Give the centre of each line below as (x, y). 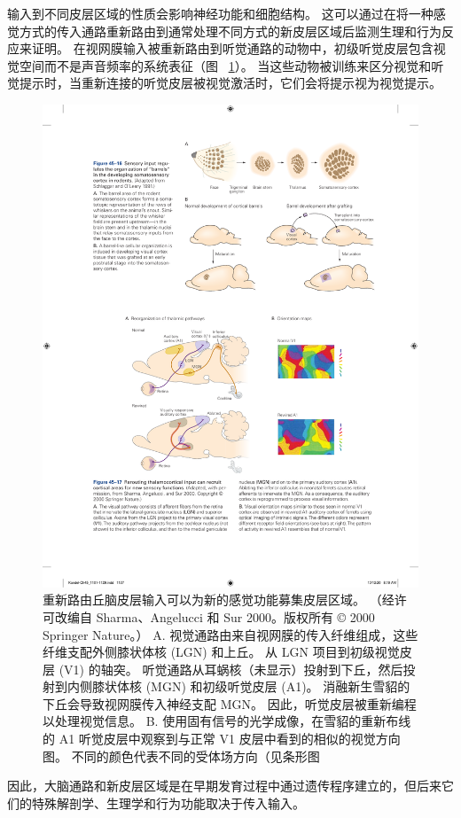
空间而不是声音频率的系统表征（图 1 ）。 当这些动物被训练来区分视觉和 (225, 65)
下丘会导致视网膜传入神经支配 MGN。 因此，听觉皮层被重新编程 (230, 703)
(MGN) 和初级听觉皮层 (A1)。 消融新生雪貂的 (278, 686)
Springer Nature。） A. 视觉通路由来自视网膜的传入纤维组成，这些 (230, 634)
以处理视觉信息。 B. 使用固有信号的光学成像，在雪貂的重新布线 (227, 721)
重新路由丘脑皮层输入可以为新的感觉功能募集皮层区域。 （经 (219, 600)
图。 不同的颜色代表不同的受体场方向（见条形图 (181, 756)
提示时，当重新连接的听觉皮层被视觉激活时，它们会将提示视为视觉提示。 (230, 83)
